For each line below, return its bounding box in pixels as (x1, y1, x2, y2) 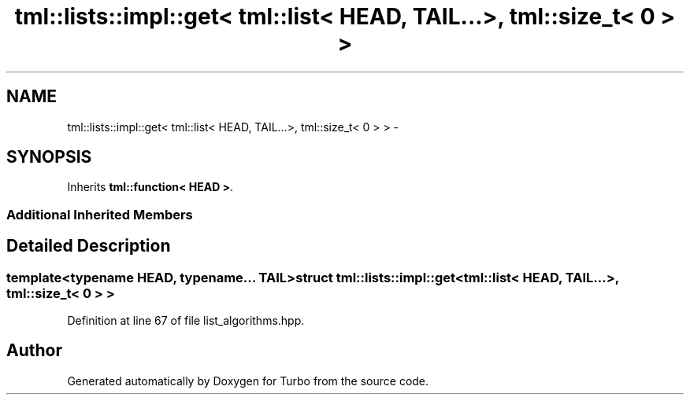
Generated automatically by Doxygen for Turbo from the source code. (67, 373, 429, 388)
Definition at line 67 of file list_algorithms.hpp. (67, 314, 305, 328)
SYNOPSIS (6, 147, 92, 167)
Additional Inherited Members (6, 206, 193, 223)
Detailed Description (6, 236, 171, 256)
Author (6, 340, 62, 361)
